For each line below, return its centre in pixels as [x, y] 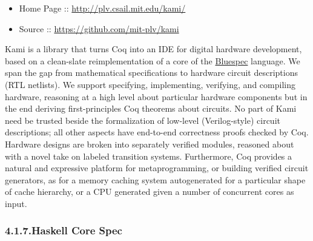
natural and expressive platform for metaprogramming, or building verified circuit [157, 168]
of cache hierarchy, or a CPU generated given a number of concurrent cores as [150, 192]
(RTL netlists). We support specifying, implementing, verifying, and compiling [150, 84]
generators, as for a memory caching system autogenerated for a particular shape [155, 179]
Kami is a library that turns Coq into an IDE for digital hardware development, [153, 49]
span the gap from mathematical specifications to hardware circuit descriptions [151, 73]
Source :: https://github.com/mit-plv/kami [99, 28]
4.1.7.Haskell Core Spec [64, 230]
